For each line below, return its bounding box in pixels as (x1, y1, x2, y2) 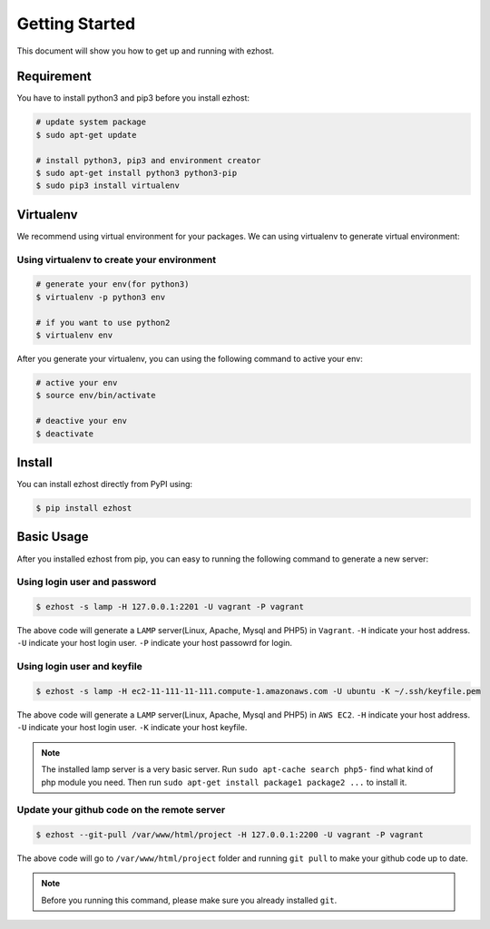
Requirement (16, 69, 93, 84)
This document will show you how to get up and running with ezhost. (16, 45, 275, 56)
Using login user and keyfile (16, 660, 142, 673)
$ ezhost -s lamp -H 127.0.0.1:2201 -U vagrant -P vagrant (35, 601, 304, 612)
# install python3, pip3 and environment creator (35, 155, 261, 165)
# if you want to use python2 (35, 318, 171, 328)
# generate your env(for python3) (35, 279, 190, 289)
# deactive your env (35, 416, 127, 426)
